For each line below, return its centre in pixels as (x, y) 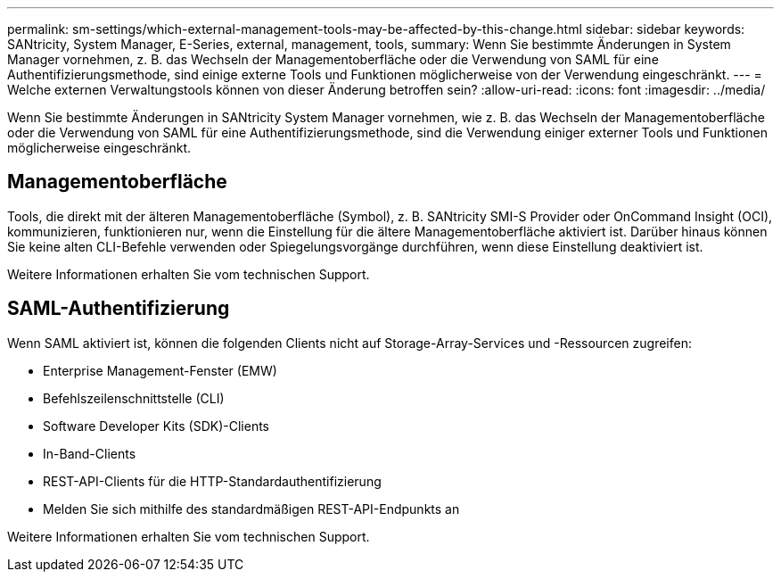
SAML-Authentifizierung (119, 309)
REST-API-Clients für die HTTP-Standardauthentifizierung (212, 481)
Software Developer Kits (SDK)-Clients (156, 426)
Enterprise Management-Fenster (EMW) (160, 370)
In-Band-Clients (90, 453)
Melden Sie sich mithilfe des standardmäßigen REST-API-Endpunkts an (251, 509)
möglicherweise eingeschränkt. (99, 148)
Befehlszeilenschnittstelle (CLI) (134, 398)
